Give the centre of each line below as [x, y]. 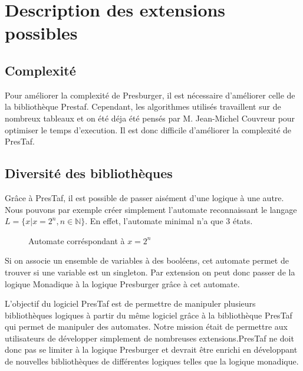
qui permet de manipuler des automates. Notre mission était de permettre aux [146, 326]
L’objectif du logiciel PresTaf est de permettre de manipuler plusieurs [130, 303]
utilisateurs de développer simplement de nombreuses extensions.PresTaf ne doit [149, 338]
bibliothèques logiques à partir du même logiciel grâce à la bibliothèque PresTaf [149, 315]
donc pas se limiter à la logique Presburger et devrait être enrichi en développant [151, 349]
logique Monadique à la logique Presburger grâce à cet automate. [122, 283]
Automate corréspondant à [77, 240]
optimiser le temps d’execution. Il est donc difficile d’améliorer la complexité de [148, 129]
